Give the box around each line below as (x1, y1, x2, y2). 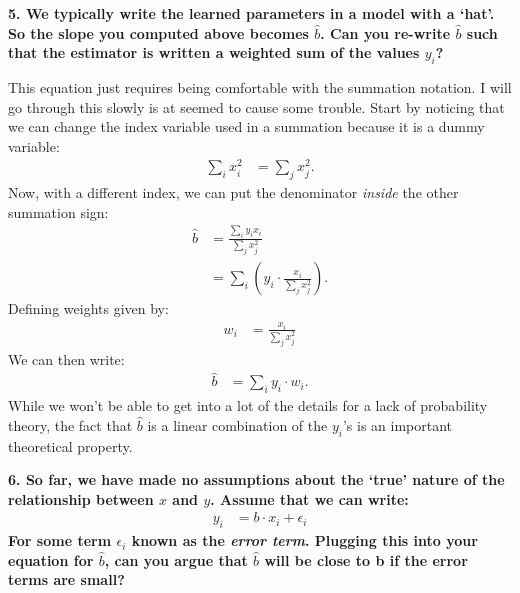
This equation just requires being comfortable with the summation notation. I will (8, 76, 512, 97)
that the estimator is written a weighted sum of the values (8, 42, 420, 63)
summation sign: (8, 201, 109, 222)
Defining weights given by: (8, 298, 169, 319)
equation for (8, 549, 94, 570)
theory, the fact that (8, 414, 133, 435)
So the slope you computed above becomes (8, 22, 309, 43)
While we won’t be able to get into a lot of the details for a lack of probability (8, 395, 488, 416)
